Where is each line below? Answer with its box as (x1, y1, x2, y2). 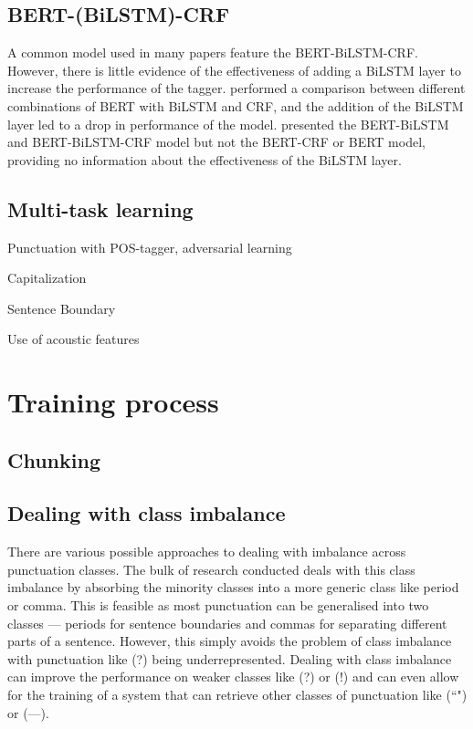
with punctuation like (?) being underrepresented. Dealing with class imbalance (7, 649, 452, 668)
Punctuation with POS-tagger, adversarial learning (7, 237, 292, 256)
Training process (7, 383, 219, 421)
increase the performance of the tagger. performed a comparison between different (7, 78, 466, 98)
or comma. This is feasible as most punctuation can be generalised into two (7, 596, 429, 615)
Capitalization (7, 268, 87, 287)
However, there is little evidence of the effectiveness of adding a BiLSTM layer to (7, 60, 461, 79)
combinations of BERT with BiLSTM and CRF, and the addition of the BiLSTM (7, 96, 464, 115)
